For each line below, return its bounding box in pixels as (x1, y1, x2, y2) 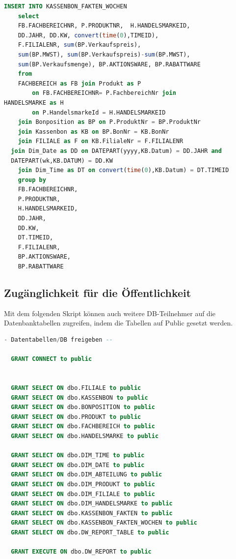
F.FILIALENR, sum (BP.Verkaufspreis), (18, 41, 141, 49)
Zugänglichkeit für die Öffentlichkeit (4, 285, 191, 300)
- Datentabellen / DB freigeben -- (4, 336, 113, 344)
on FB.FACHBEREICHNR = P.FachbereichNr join (32, 89, 176, 97)
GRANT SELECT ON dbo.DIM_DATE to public (11, 461, 145, 469)
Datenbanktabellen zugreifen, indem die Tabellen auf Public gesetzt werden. (4, 318, 233, 328)
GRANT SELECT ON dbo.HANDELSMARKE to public (11, 432, 159, 440)
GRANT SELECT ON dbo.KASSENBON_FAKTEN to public (11, 509, 173, 517)
